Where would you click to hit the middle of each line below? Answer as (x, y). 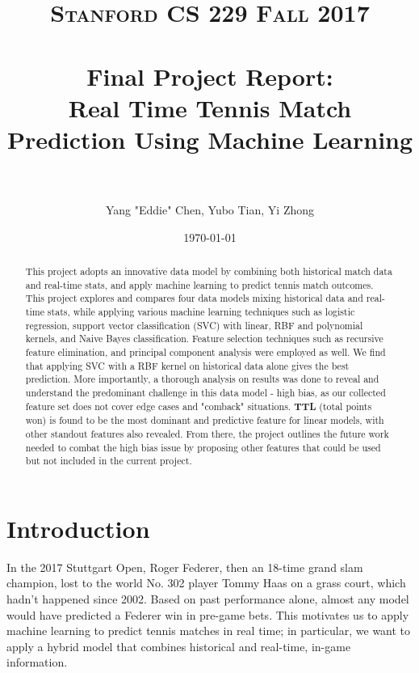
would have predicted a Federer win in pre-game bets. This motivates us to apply (208, 614)
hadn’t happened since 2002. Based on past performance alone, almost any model (208, 599)
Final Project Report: (210, 76)
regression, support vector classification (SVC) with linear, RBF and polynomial (194, 325)
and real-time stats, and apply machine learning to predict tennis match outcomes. (199, 284)
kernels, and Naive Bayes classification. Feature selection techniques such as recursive (204, 339)
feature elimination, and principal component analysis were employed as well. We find (205, 351)
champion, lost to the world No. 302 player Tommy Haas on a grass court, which (206, 583)
